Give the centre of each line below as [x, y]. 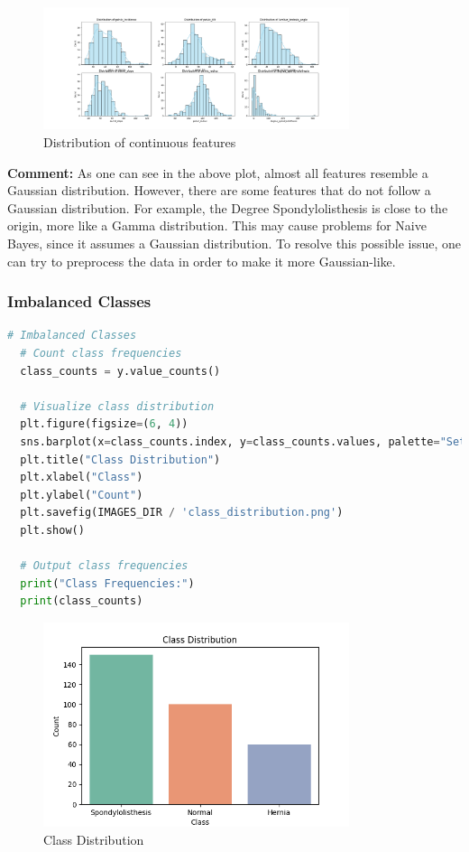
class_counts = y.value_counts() [120, 371]
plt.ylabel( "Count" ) [82, 495]
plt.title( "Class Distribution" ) [120, 459]
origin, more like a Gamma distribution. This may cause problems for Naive [217, 225]
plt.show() [52, 530]
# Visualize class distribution [117, 406]
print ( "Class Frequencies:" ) [107, 583]
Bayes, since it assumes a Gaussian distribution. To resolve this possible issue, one [234, 243]
